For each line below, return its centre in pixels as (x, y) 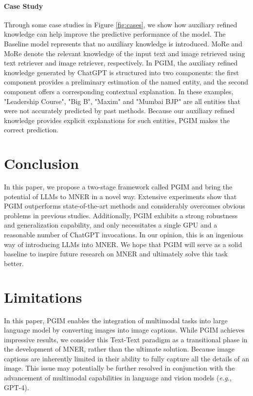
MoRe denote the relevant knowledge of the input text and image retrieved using (125, 53)
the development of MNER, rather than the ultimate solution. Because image (119, 349)
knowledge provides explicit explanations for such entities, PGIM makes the (117, 120)
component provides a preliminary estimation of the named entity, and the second (126, 82)
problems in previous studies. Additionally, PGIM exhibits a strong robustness (121, 215)
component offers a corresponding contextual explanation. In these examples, (119, 91)
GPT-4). (17, 387)
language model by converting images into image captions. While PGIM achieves (124, 330)
